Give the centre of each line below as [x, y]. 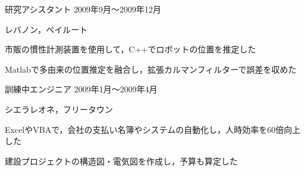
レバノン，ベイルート [46, 29]
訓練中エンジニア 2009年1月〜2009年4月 [81, 89]
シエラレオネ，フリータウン [59, 109]
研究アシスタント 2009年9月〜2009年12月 [83, 9]
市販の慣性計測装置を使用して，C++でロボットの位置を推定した [131, 49]
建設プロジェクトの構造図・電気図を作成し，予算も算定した [121, 161]
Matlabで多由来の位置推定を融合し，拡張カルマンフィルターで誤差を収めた [151, 69]
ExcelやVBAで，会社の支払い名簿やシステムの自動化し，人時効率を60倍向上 [153, 129]
